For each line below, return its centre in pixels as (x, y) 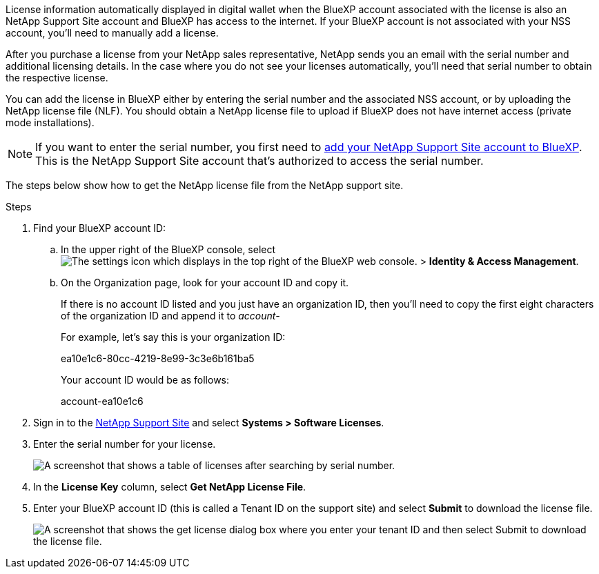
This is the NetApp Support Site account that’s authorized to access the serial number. (259, 161)
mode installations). (50, 122)
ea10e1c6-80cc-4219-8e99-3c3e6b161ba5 (158, 358)
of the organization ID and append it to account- (170, 316)
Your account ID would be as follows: (145, 380)
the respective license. (57, 78)
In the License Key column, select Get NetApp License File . (170, 487)
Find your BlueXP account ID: (100, 228)
